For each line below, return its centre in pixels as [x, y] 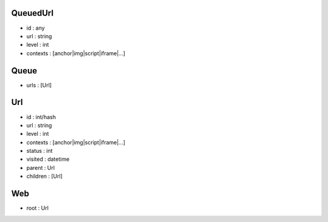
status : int [39, 151]
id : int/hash [41, 117]
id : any [36, 28]
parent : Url [40, 167]
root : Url [37, 208]
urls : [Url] [39, 85]
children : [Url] [45, 177]
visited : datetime [48, 159]
